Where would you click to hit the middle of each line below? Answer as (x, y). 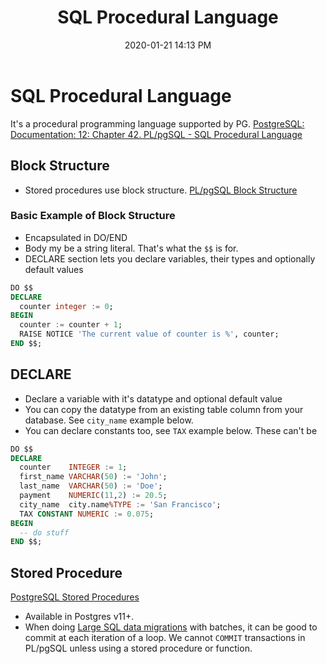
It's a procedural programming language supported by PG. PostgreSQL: (157, 123)
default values (54, 269)
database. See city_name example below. (109, 420)
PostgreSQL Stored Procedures (75, 597)
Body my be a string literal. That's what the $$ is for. (131, 248)
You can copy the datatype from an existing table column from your (164, 409)
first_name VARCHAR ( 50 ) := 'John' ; (93, 477)
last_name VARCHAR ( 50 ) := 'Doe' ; (91, 486)
